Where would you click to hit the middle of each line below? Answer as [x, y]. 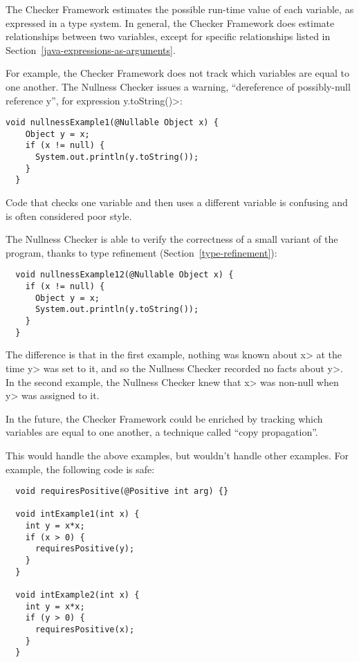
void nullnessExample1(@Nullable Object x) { [112, 123]
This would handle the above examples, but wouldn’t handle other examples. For [177, 455]
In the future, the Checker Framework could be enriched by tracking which [164, 418]
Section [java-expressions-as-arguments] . [91, 49]
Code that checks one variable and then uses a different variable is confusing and [177, 202]
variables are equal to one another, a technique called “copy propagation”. [162, 432]
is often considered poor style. [69, 215]
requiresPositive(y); [85, 549]
